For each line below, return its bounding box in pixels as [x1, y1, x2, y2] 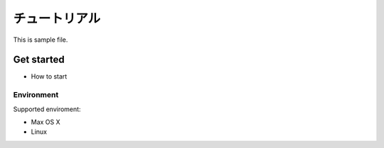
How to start [31, 72, 68, 81]
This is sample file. [13, 35, 68, 44]
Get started [13, 54, 65, 66]
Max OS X [31, 118, 60, 126]
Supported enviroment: [13, 105, 81, 113]
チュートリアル [13, 11, 101, 26]
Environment [13, 90, 59, 100]
